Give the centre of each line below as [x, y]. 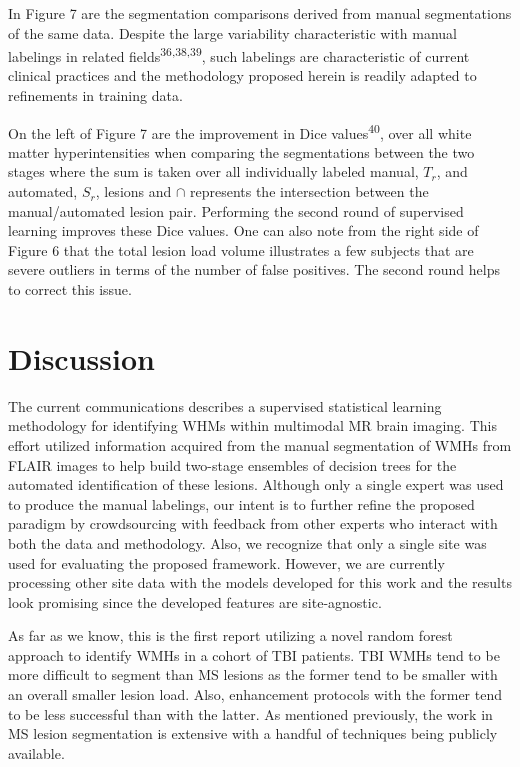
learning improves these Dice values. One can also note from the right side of [243, 230]
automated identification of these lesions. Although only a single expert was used [256, 484]
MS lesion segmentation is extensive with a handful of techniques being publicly [253, 733]
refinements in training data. [95, 95]
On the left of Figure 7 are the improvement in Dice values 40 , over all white [240, 131]
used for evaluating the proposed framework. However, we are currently [226, 562]
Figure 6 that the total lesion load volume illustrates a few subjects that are [241, 249]
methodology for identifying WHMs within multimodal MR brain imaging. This [252, 425]
